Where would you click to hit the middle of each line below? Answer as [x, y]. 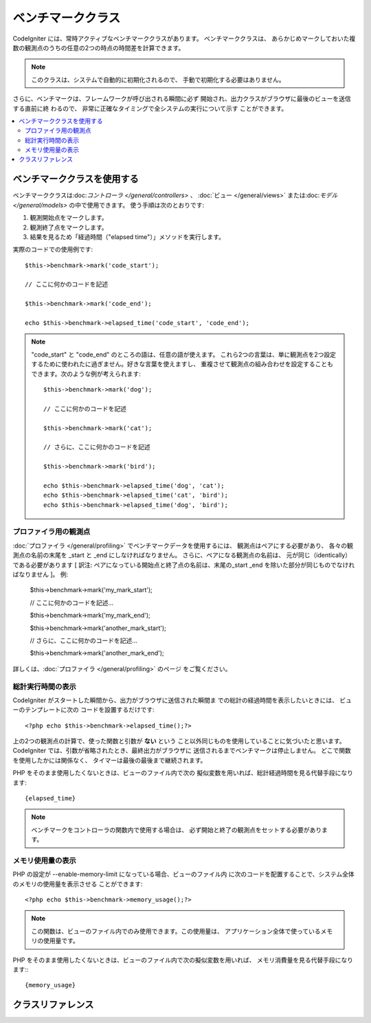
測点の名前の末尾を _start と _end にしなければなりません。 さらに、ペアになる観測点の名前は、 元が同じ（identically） [182, 555]
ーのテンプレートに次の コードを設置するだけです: [83, 710]
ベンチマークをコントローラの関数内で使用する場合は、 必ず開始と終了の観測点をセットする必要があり [177, 830]
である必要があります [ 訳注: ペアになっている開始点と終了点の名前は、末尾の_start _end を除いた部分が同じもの [172, 565]
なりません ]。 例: [43, 574]
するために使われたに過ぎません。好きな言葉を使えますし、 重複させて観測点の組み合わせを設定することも [182, 364]
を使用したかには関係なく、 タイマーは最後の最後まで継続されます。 [110, 760]
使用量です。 [61, 941]
